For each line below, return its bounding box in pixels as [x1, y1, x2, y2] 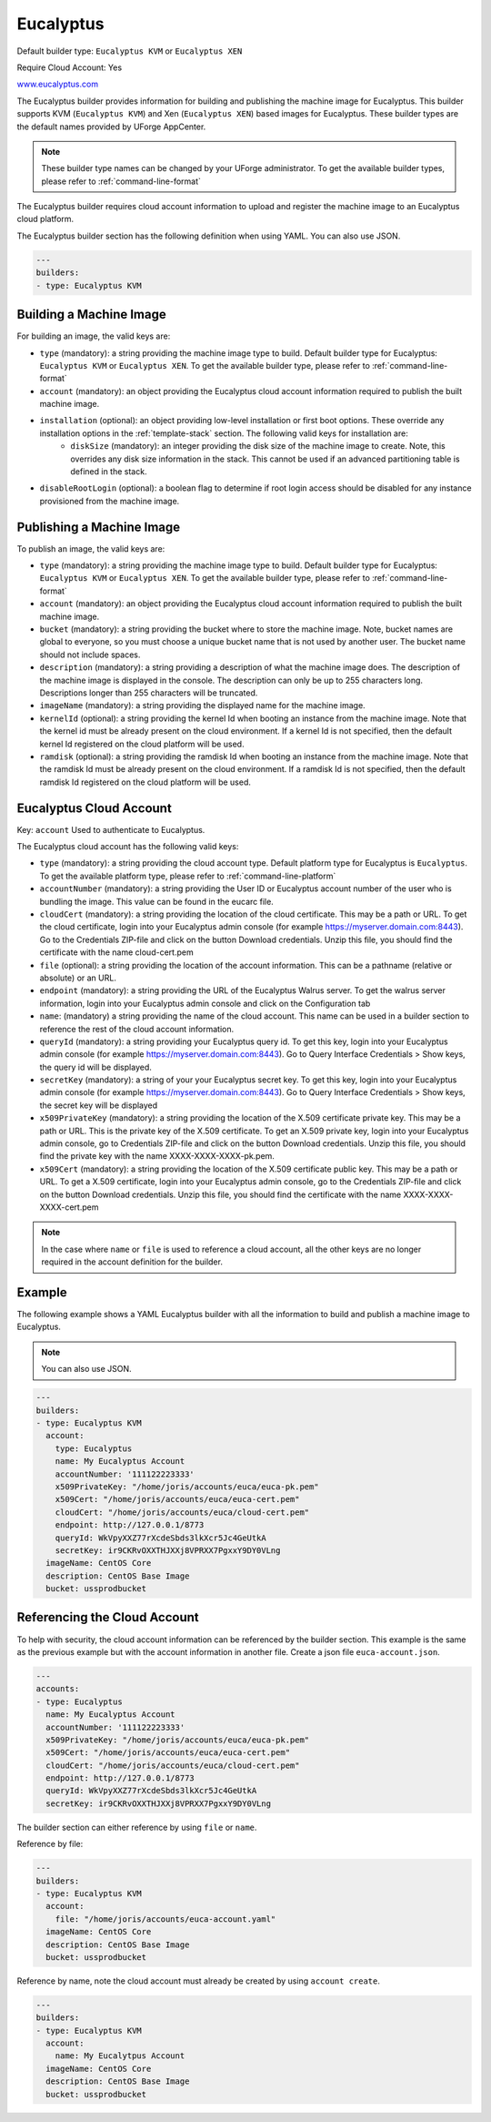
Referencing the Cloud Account [16, 1609, 199, 1625]
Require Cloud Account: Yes [16, 62, 123, 73]
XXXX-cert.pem [39, 1202, 99, 1213]
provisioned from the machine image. [39, 495, 180, 506]
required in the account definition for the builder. [41, 1256, 223, 1267]
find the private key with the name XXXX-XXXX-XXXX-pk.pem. [39, 1151, 275, 1162]
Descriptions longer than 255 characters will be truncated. [39, 687, 258, 698]
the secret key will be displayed [39, 1100, 158, 1111]
